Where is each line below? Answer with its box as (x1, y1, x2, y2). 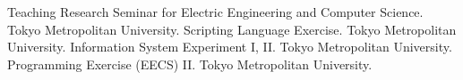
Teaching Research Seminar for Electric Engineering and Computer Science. (7, 3, 424, 20)
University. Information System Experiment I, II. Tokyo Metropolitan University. (7, 37, 452, 56)
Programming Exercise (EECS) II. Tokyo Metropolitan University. (7, 54, 373, 73)
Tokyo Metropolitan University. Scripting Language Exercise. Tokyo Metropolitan (7, 20, 457, 38)
